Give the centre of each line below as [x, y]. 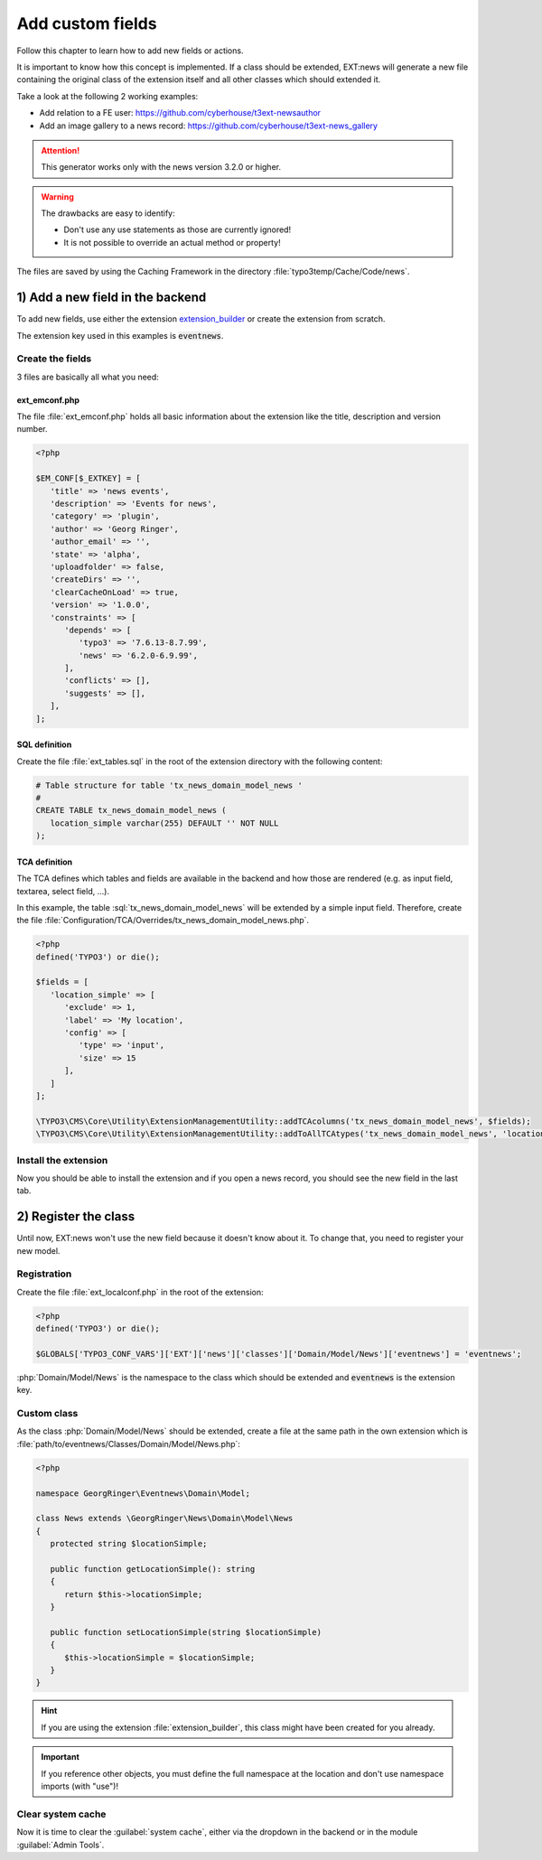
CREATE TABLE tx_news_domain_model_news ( [131, 810]
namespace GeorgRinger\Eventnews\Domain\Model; [143, 1493]
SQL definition [44, 744]
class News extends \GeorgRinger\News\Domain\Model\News [164, 1519]
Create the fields [54, 359]
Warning [57, 196]
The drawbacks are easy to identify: [108, 213]
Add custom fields [87, 23]
